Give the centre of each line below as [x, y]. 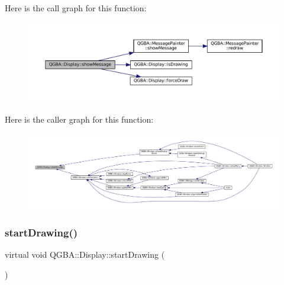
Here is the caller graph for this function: [79, 119]
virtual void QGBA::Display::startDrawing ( [85, 254]
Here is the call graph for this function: [76, 8]
